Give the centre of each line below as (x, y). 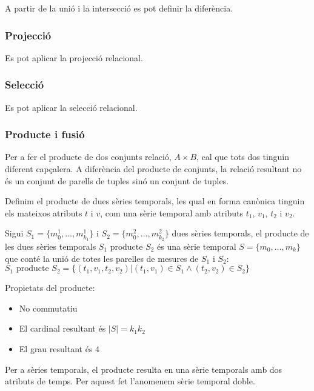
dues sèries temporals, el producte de (240, 233)
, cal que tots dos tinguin (243, 157)
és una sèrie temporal (197, 246)
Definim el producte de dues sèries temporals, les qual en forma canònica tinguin (155, 201)
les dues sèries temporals (51, 246)
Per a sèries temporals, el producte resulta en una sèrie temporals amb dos (144, 369)
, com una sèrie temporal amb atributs (172, 212)
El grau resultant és (56, 348)
